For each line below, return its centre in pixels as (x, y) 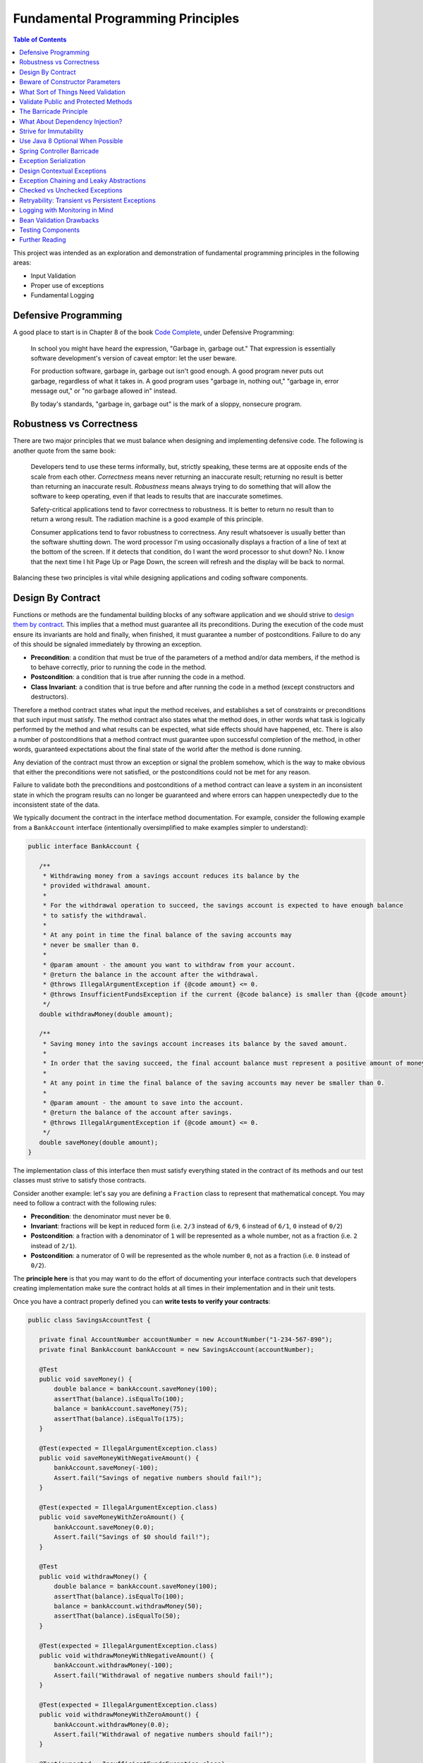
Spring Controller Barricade (59, 151)
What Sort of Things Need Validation (73, 92)
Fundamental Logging (62, 295)
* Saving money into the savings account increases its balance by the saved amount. (195, 1043)
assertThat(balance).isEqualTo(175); (119, 1419)
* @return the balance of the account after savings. (137, 1113)
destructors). (49, 697)
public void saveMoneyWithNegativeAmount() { (119, 1458)
